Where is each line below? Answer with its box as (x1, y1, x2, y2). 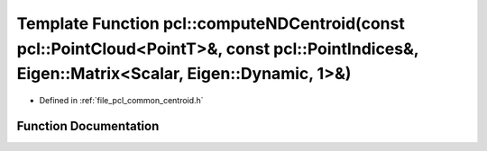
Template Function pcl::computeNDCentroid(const (16, 13, 405, 33)
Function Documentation (16, 118, 160, 134)
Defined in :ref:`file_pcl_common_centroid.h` (39, 95, 204, 106)
